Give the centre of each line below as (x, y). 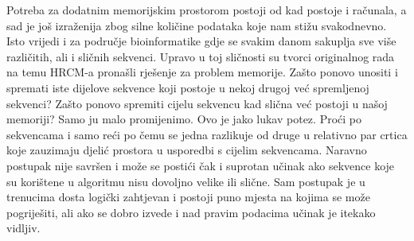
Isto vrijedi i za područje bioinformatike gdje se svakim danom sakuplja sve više (201, 41)
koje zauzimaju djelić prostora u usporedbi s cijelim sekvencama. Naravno (187, 150)
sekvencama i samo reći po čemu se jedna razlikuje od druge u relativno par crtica (207, 134)
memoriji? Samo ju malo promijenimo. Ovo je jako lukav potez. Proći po (184, 119)
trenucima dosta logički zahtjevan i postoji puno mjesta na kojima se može (188, 197)
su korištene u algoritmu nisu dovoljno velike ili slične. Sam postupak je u (186, 181)
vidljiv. (23, 228)
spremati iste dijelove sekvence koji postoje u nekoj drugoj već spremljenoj (188, 87)
